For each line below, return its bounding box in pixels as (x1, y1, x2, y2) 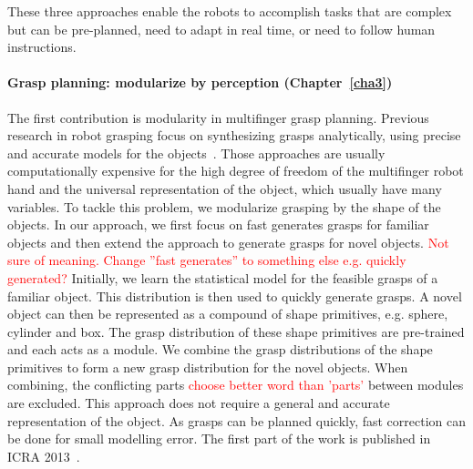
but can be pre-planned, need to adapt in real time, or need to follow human (7, 19, 436, 38)
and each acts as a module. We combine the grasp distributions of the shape (7, 340, 433, 359)
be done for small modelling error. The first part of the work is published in (7, 429, 431, 448)
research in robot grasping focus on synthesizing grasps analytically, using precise (7, 126, 461, 145)
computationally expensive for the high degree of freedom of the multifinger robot (7, 161, 464, 180)
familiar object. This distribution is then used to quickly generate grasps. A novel (7, 286, 462, 305)
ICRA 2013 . (7, 446, 80, 465)
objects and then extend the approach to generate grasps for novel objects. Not (7, 232, 449, 251)
